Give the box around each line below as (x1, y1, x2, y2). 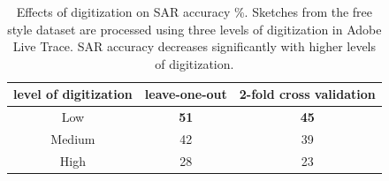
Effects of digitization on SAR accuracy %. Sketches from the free (16, 3, 373, 20)
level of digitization (13, 85, 133, 103)
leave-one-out (144, 85, 227, 103)
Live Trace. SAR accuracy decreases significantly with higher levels (12, 37, 377, 56)
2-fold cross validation (239, 85, 376, 103)
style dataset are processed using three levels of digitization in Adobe (7, 19, 382, 38)
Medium (50, 130, 95, 148)
